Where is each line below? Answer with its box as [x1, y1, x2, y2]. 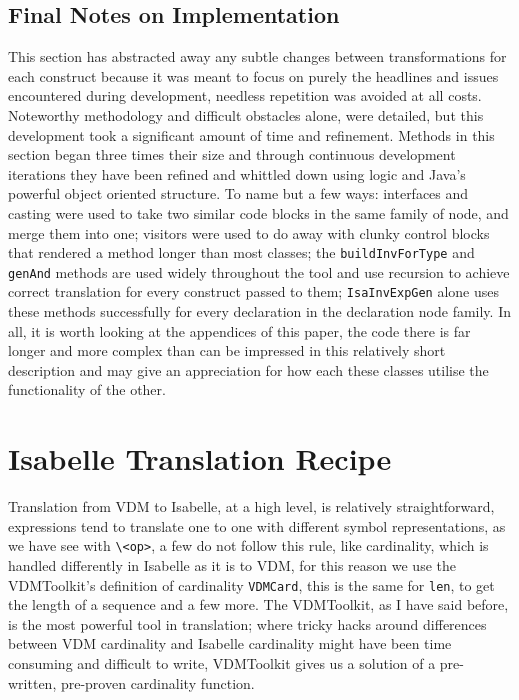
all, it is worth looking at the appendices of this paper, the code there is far [8, 320, 471, 341]
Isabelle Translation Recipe [8, 438, 392, 479]
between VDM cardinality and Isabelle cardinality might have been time [8, 633, 452, 654]
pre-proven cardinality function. [60, 672, 255, 693]
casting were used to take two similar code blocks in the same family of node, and [8, 202, 509, 223]
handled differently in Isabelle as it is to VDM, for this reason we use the [8, 555, 456, 576]
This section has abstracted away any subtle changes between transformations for [8, 46, 507, 67]
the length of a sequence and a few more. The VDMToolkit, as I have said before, [8, 594, 509, 615]
